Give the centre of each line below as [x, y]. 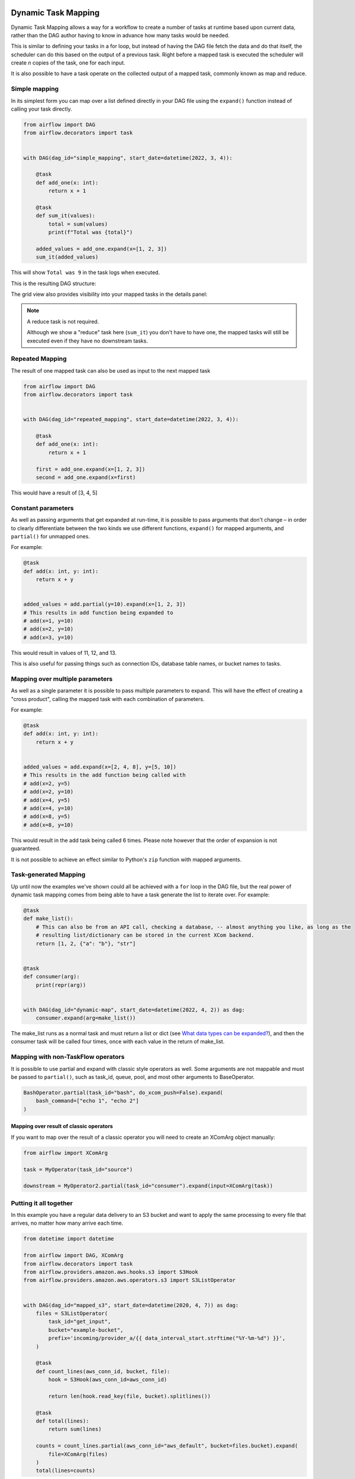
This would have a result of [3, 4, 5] [54, 493]
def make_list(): [49, 919]
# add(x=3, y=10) [49, 637]
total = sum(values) [78, 224]
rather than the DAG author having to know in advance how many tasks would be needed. [120, 35]
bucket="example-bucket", [86, 1330]
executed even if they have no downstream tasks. [87, 341]
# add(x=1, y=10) [49, 621]
